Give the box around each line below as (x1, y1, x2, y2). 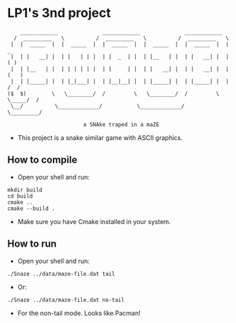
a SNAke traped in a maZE (83, 121, 160, 128)
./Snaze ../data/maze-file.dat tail (7, 270, 115, 277)
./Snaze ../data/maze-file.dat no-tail (7, 296, 125, 303)
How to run (7, 238, 57, 250)
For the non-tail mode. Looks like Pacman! (17, 309, 141, 317)
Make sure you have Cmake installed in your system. (17, 217, 171, 225)
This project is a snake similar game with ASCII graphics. (17, 133, 183, 142)
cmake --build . (7, 205, 55, 212)
